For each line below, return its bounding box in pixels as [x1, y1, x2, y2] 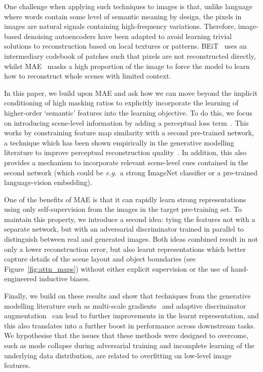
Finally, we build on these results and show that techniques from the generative [4, 290, 251, 301]
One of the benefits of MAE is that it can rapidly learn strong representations [4, 194, 246, 204]
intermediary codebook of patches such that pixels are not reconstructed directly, [4, 50, 256, 61]
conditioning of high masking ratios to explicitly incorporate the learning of [4, 97, 239, 108]
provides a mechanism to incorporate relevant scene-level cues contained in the [4, 157, 248, 167]
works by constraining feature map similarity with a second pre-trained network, [4, 127, 254, 138]
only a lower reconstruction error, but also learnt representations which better [4, 243, 246, 254]
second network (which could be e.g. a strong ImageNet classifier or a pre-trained [4, 167, 257, 177]
